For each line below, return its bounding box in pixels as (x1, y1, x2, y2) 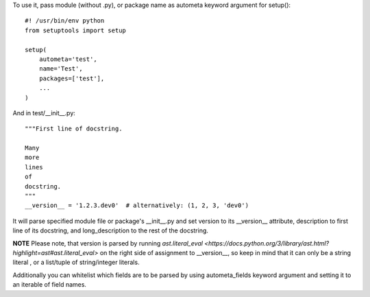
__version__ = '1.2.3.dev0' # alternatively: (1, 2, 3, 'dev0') (25, 202, 249, 209)
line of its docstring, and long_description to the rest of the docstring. (12, 226, 209, 235)
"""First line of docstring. (25, 125, 123, 133)
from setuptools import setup (25, 26, 127, 34)
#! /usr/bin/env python (25, 17, 105, 25)
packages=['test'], (38, 74, 105, 82)
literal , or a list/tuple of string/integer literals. (12, 258, 140, 267)
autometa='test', (38, 55, 97, 63)
